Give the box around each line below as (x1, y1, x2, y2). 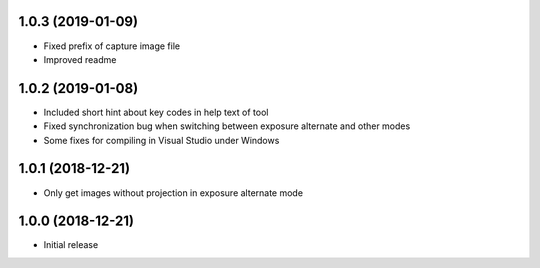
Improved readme (43, 53, 117, 65)
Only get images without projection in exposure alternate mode (43, 186, 304, 199)
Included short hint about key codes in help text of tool (43, 106, 269, 118)
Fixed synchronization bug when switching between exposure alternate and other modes (43, 120, 411, 132)
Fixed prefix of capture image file (43, 40, 180, 52)
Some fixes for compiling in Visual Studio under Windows (43, 134, 280, 146)
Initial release (43, 239, 99, 251)
